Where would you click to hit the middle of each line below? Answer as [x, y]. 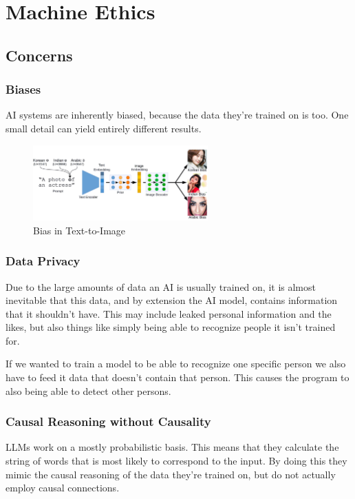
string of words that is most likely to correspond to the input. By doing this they [176, 461]
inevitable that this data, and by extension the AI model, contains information [172, 300]
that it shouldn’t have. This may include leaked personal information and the [169, 313]
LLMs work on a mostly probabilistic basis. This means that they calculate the [172, 447]
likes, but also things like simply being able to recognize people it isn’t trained [171, 327]
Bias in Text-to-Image [79, 230]
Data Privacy [43, 261]
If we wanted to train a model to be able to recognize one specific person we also [176, 364]
